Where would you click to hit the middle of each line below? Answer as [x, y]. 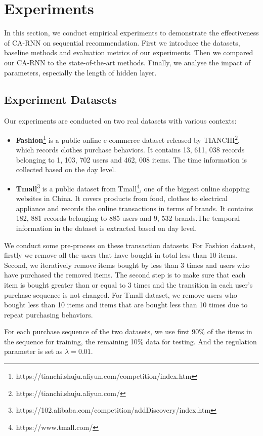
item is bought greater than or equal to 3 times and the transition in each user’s [128, 284]
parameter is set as [33, 351]
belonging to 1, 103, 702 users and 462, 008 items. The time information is [131, 159]
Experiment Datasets [60, 100]
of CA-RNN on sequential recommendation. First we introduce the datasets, [122, 42]
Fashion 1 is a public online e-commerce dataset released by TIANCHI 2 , [128, 139]
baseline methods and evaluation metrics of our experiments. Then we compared [129, 52]
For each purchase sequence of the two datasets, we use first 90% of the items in [128, 331]
